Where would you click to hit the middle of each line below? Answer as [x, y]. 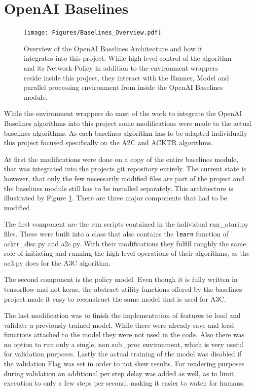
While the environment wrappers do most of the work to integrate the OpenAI [123, 113]
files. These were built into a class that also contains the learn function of [116, 233]
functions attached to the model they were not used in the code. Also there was [124, 334]
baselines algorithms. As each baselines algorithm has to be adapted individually [126, 133]
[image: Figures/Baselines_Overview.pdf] [93, 33]
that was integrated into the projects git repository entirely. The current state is [125, 169]
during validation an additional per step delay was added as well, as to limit [119, 373]
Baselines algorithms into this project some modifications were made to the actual [128, 123]
